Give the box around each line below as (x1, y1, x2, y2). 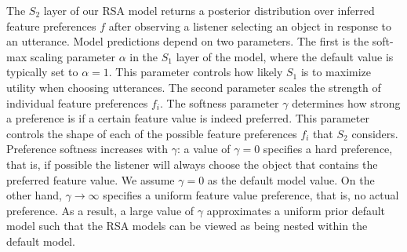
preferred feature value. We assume (6, 171, 175, 188)
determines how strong (292, 94, 401, 111)
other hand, (6, 187, 62, 203)
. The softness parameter (160, 94, 279, 111)
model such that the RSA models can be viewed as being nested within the (6, 217, 368, 234)
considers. (351, 125, 398, 141)
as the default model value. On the (207, 171, 375, 188)
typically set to (6, 64, 78, 80)
